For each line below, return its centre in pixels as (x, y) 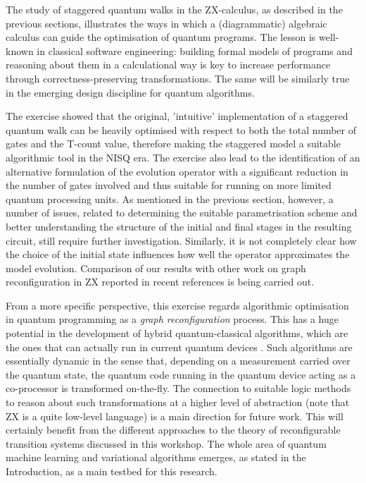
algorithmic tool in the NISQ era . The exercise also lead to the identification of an (183, 157)
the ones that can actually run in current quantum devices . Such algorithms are (179, 347)
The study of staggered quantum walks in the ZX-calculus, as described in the (174, 9)
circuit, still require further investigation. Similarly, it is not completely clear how (181, 240)
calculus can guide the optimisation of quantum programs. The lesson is (161, 37)
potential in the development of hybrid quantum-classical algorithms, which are (177, 333)
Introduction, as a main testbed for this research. (112, 471)
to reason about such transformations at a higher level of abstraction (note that (178, 402)
